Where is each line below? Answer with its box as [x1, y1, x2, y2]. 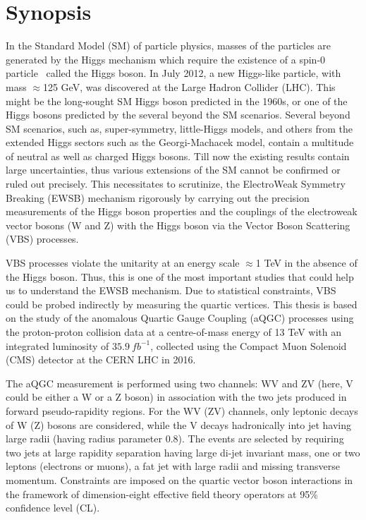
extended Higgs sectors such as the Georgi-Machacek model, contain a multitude [6, 135, 354, 150]
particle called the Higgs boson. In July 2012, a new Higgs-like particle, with [6, 66, 341, 80]
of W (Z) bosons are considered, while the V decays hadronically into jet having [6, 417, 352, 432]
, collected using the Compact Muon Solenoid [150, 338, 347, 353]
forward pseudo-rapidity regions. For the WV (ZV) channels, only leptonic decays [6, 403, 358, 418]
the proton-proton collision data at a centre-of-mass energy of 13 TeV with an [6, 325, 341, 339]
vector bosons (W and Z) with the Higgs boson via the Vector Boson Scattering [6, 217, 350, 232]
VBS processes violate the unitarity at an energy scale [6, 255, 240, 270]
